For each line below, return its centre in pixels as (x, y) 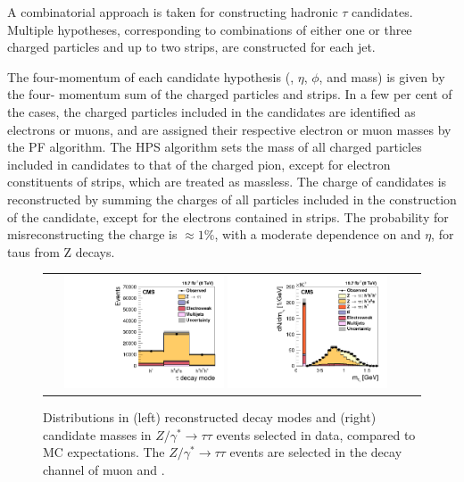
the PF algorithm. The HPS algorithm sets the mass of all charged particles (215, 147)
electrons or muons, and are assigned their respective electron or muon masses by (229, 129)
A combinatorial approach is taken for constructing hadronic (173, 12)
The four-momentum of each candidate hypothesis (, (151, 76)
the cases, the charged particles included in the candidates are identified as (211, 111)
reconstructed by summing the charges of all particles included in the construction (232, 199)
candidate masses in (97, 434)
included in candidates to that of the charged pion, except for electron (199, 164)
